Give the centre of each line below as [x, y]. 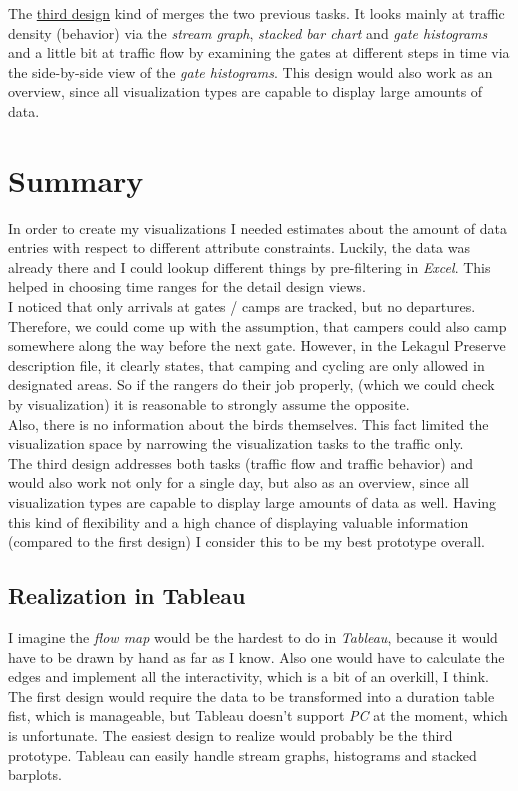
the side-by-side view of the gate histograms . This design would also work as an [250, 71]
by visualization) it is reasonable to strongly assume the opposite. [209, 404]
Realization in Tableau [127, 595]
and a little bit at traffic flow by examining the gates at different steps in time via [259, 52]
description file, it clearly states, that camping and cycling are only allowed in [246, 364]
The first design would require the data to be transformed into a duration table [251, 695]
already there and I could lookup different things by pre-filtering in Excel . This [249, 266]
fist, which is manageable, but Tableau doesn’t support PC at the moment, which [258, 715]
